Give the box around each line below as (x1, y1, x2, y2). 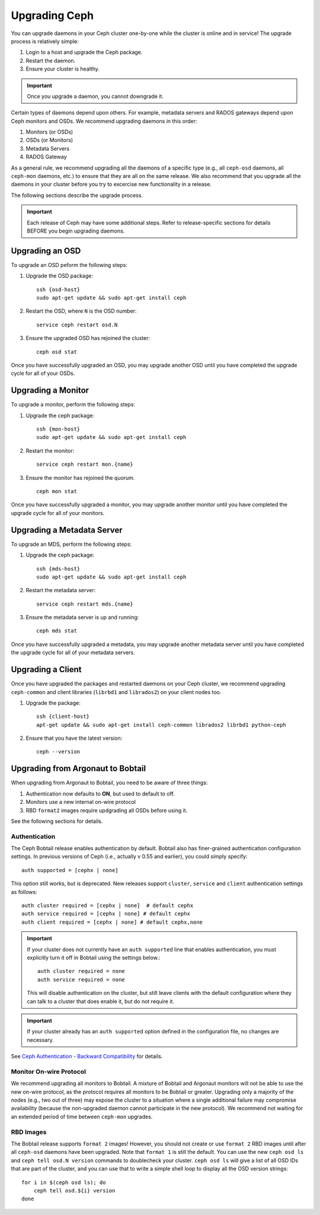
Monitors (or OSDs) (25, 128, 73, 136)
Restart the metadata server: (25, 587, 96, 594)
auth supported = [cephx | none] (21, 867, 119, 873)
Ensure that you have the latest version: (25, 734, 123, 742)
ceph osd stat (36, 348, 77, 355)
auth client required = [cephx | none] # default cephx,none (21, 918, 203, 925)
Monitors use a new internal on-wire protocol (25, 799, 136, 806)
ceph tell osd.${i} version (33, 1187, 116, 1194)
